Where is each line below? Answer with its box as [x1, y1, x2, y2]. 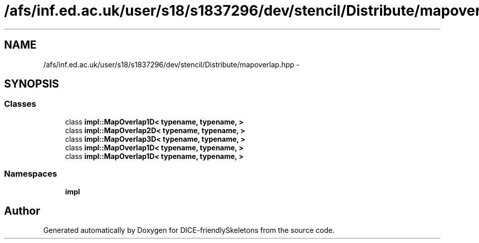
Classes [4, 99, 37, 109]
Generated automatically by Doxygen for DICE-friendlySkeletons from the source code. [43, 226, 335, 235]
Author [4, 204, 40, 217]
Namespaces [4, 169, 57, 179]
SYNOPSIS [4, 77, 59, 91]
